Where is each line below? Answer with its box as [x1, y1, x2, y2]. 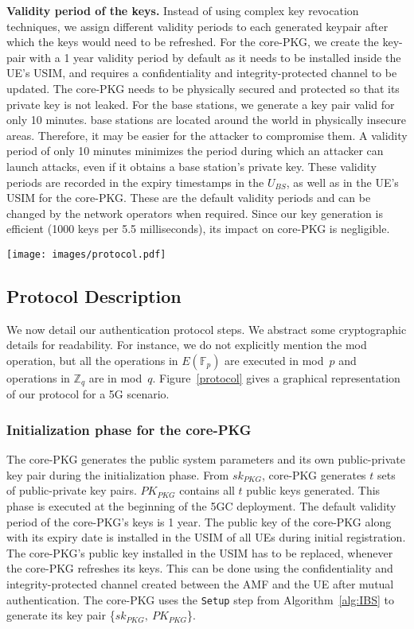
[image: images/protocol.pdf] [6, 248, 166, 260]
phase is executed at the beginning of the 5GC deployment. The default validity [6, 498, 396, 514]
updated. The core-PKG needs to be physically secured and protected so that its [6, 80, 400, 96]
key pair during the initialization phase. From [6, 466, 229, 483]
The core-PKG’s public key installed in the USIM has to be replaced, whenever [6, 544, 393, 561]
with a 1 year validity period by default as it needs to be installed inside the [29, 49, 401, 65]
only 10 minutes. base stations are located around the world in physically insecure [6, 111, 406, 128]
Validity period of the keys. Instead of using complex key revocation [6, 2, 359, 18]
